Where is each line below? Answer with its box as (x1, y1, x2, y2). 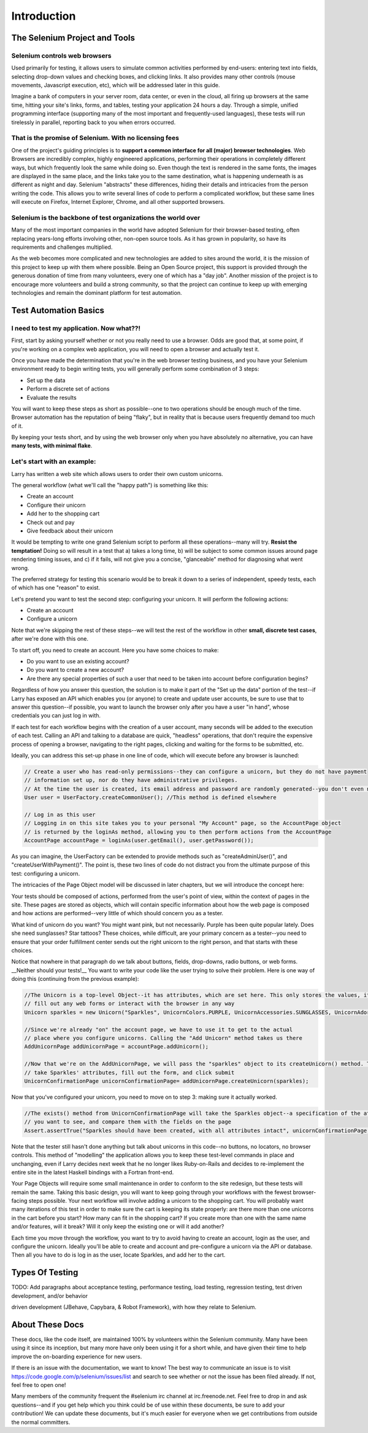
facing (11, 1197, 28, 1205)
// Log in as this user (24, 811, 96, 818)
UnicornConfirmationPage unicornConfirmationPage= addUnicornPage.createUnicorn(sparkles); (24, 1078, 309, 1084)
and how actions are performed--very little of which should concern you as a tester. (11, 910, 224, 917)
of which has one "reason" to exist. (11, 584, 101, 592)
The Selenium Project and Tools (11, 33, 135, 43)
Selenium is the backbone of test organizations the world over (11, 213, 201, 222)
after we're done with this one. (11, 635, 89, 642)
